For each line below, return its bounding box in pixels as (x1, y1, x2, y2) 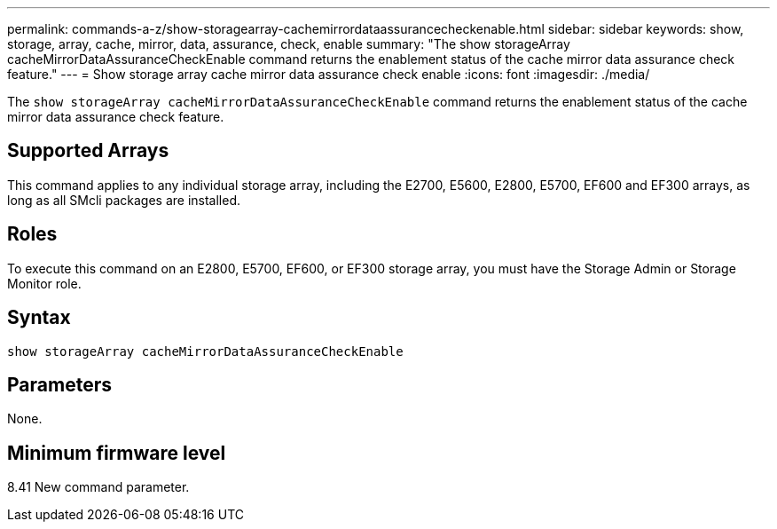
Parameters (7, 373, 112, 396)
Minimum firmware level (7, 441, 226, 464)
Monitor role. (7, 275, 82, 291)
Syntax (7, 306, 71, 329)
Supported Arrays (7, 139, 169, 162)
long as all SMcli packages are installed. (7, 192, 240, 208)
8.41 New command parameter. (7, 479, 190, 495)
